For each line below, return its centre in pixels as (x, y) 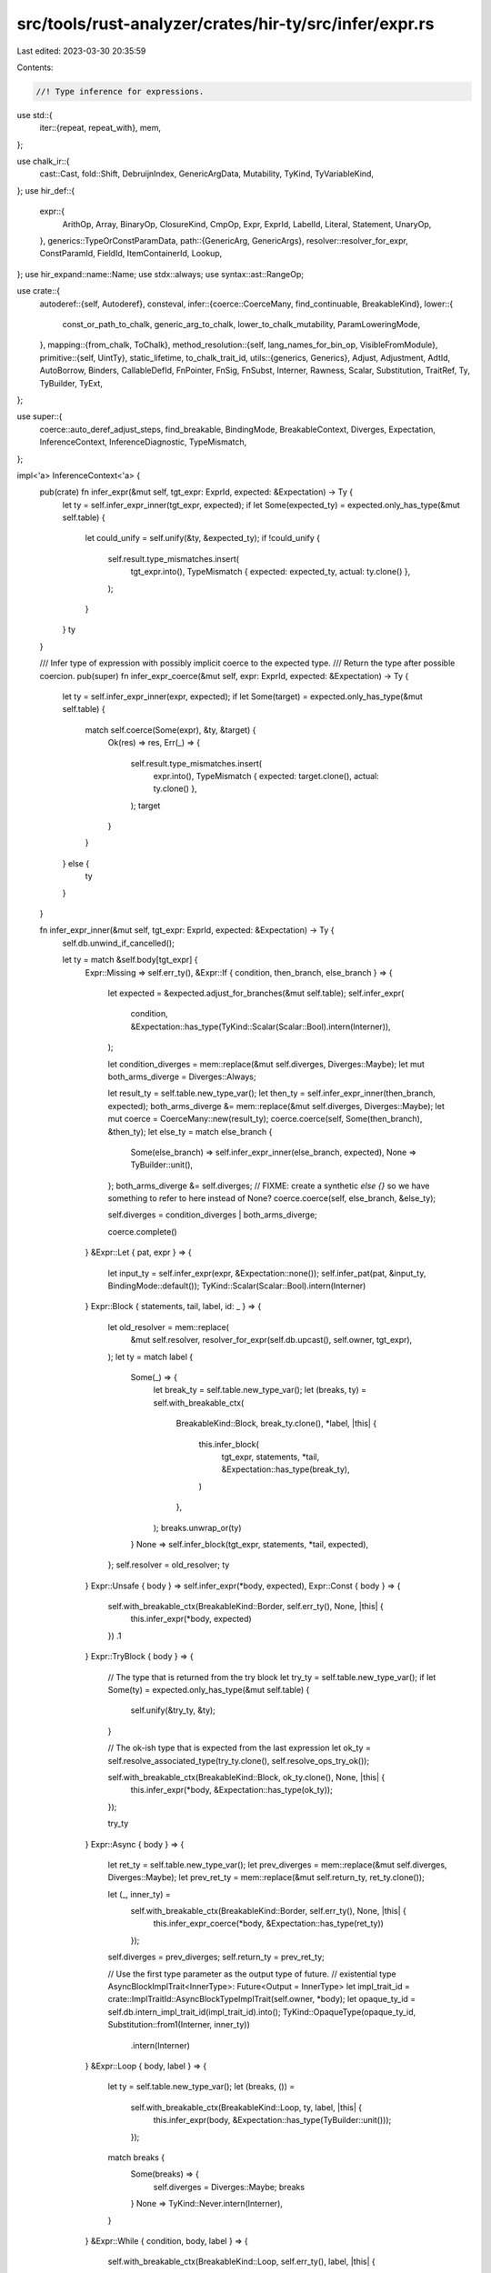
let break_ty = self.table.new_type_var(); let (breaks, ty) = (260, 1390)
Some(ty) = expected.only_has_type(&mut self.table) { (209, 1690)
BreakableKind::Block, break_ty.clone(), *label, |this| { (276, 1424)
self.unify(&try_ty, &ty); (173, 1710)
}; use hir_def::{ (46, 190)
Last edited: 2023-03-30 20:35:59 (81, 51)
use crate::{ (39, 291)
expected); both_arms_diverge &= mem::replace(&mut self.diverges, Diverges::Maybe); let (276, 1106)
